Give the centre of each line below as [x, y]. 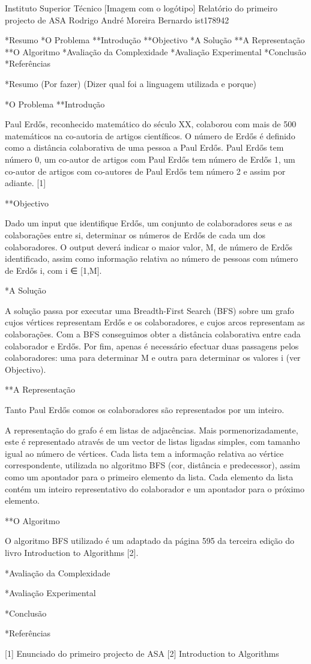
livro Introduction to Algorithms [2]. [72, 552]
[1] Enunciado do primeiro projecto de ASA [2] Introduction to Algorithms [142, 653]
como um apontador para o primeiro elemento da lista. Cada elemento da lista [149, 477]
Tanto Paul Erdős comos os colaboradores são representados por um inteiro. [145, 410]
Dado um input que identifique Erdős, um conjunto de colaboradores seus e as [149, 223]
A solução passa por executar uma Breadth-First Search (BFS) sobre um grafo [149, 310]
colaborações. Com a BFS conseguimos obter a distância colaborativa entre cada [153, 334]
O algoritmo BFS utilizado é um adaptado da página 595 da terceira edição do [149, 541]
